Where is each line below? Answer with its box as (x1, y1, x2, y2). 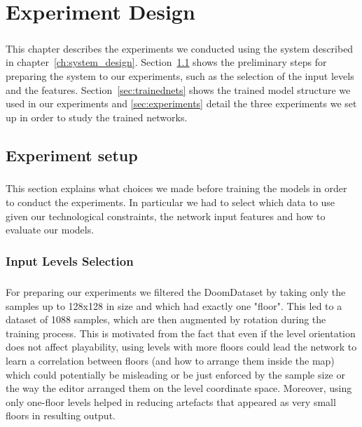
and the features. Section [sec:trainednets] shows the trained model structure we (6, 82, 351, 97)
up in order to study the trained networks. (6, 109, 188, 124)
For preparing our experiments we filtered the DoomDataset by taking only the (6, 285, 346, 299)
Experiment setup (6, 144, 138, 165)
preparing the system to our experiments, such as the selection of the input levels (6, 68, 354, 83)
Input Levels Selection (6, 252, 134, 269)
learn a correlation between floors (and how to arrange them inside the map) (6, 353, 335, 368)
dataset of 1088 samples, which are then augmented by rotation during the (6, 312, 326, 327)
